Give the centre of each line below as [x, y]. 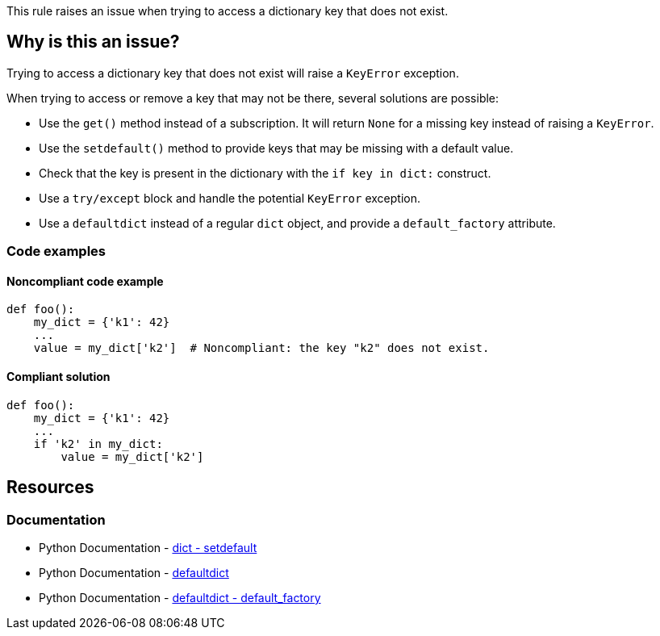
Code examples [56, 251]
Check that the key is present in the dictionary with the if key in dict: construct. [265, 173]
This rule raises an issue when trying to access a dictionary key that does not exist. [228, 11]
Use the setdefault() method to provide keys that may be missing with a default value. [276, 148]
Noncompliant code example [85, 281]
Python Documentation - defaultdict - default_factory [180, 597]
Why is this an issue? [93, 42]
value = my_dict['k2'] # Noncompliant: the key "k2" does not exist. [261, 348]
